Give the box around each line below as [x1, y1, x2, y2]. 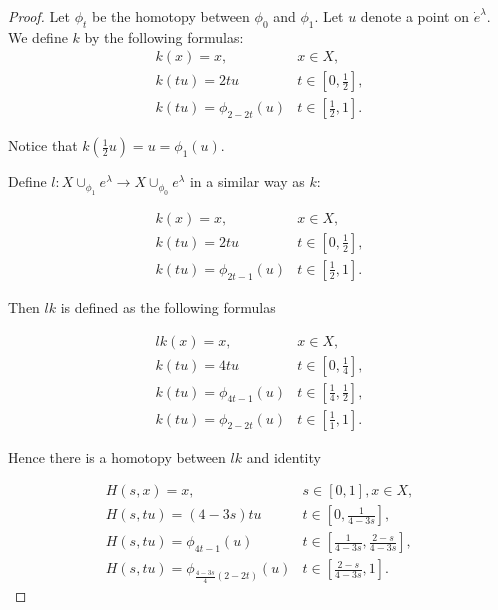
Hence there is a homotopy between [8, 446, 226, 467]
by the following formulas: [84, 26, 244, 47]
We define [8, 26, 68, 47]
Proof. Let [8, 6, 70, 26]
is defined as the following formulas [60, 296, 276, 317]
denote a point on [360, 6, 469, 26]
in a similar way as [189, 171, 305, 192]
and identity [246, 446, 321, 467]
